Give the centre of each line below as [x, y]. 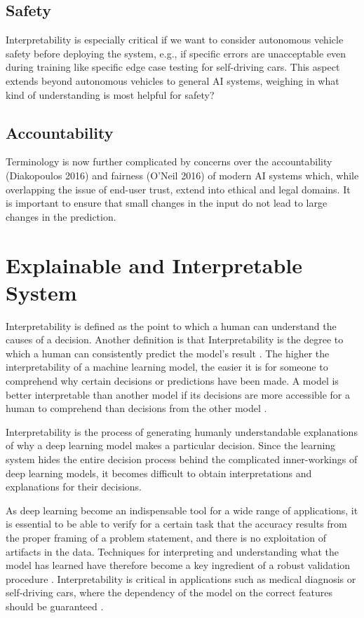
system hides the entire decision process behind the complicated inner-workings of [182, 459]
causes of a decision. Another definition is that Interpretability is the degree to [175, 339]
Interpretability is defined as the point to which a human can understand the [171, 325]
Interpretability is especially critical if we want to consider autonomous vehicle [175, 40]
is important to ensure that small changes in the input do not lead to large [167, 203]
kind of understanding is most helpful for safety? [110, 94]
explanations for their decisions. [74, 487]
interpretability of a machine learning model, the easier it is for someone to [167, 367]
